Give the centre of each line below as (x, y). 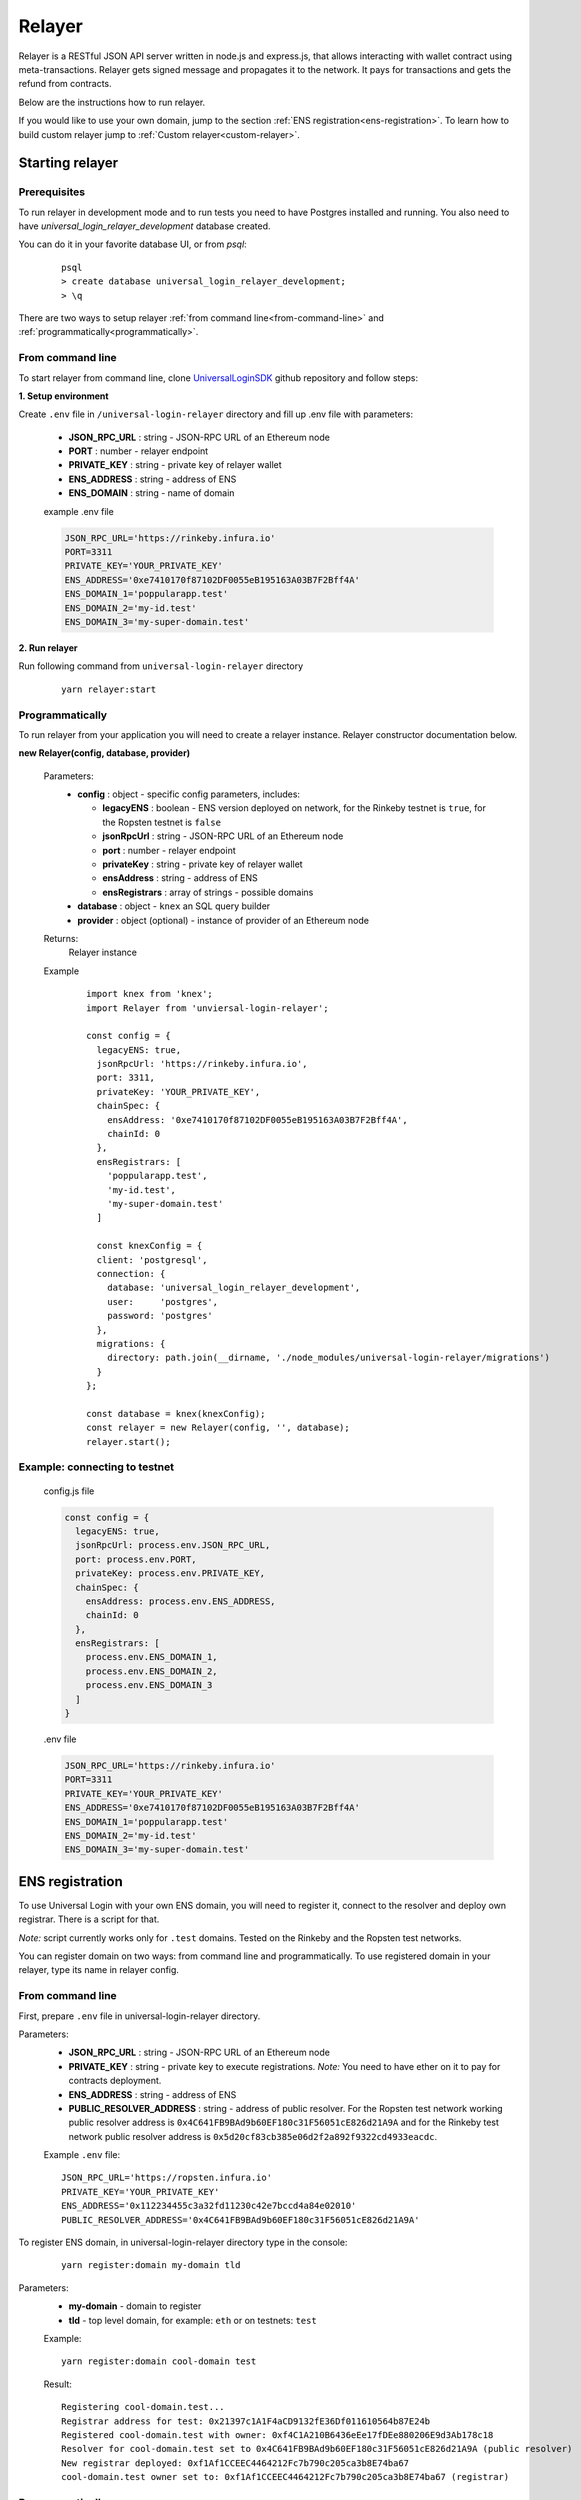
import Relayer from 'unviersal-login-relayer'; (207, 1008)
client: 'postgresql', (152, 1259)
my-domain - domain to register (135, 2306)
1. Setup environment (63, 396)
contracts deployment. (115, 2081)
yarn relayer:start (109, 689)
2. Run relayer (48, 647)
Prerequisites (51, 192)
